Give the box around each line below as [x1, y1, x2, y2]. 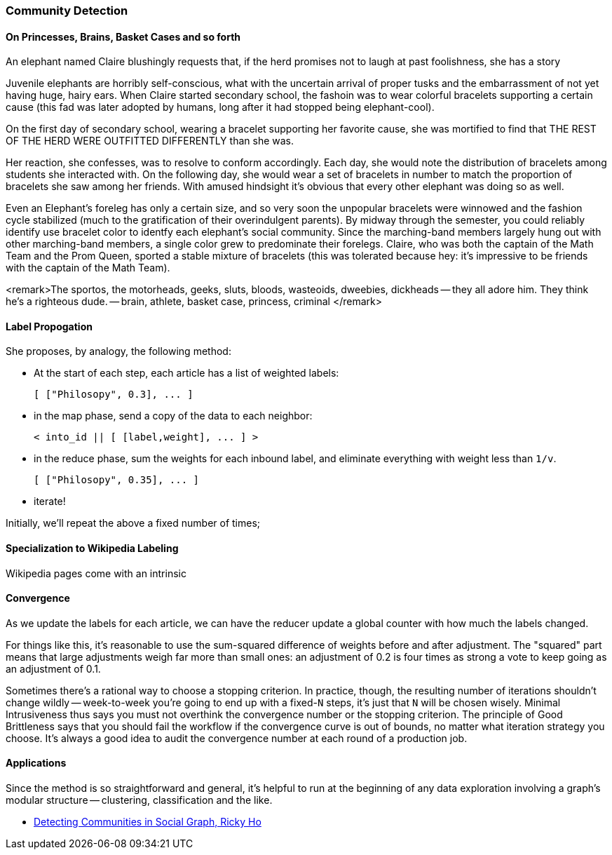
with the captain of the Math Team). [6, 262, 170, 274]
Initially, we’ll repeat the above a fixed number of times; [6, 517, 261, 530]
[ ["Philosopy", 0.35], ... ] [34, 474, 200, 486]
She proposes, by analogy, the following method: [6, 345, 231, 358]
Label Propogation [6, 320, 93, 332]
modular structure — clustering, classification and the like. [6, 794, 273, 807]
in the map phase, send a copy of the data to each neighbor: [34, 410, 313, 422]
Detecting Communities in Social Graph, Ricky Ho [34, 816, 261, 828]
